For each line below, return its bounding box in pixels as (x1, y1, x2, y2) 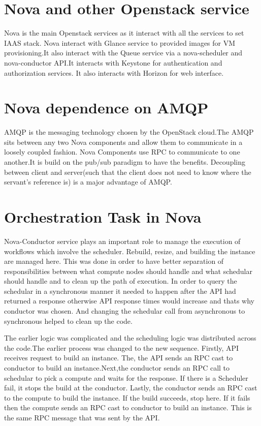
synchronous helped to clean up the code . (4, 315, 133, 326)
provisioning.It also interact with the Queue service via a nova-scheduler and (4, 47, 243, 58)
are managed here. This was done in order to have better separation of (4, 256, 224, 266)
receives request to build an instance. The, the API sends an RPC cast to (4, 352, 233, 363)
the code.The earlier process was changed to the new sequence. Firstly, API (4, 342, 239, 353)
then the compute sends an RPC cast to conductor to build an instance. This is (4, 402, 252, 413)
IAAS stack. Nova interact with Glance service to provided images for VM (4, 37, 236, 48)
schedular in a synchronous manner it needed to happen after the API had (4, 285, 236, 296)
